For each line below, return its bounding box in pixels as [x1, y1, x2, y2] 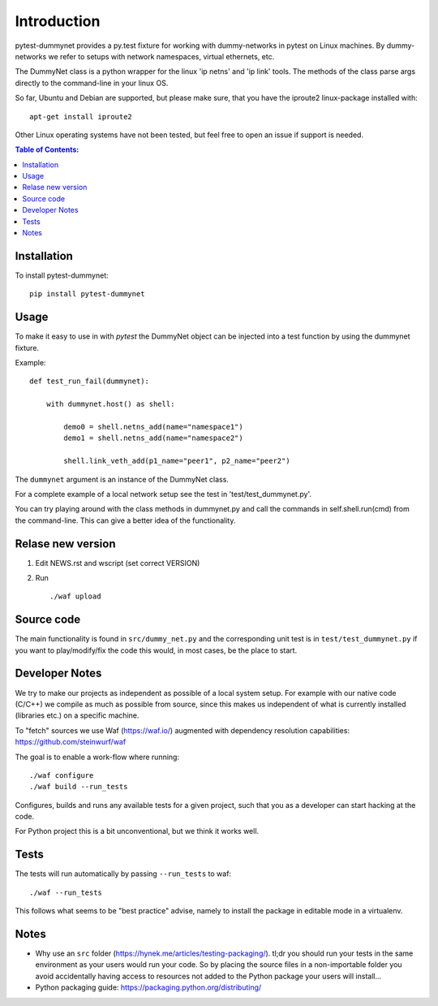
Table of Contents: [15, 145, 79, 154]
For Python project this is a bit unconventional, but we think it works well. [15, 827, 260, 836]
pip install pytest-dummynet [29, 289, 145, 299]
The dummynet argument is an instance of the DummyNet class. [15, 474, 229, 484]
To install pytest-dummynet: [15, 270, 109, 280]
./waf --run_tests [29, 887, 103, 897]
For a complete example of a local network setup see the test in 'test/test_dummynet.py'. [15, 489, 312, 499]
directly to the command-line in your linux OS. [15, 78, 169, 88]
